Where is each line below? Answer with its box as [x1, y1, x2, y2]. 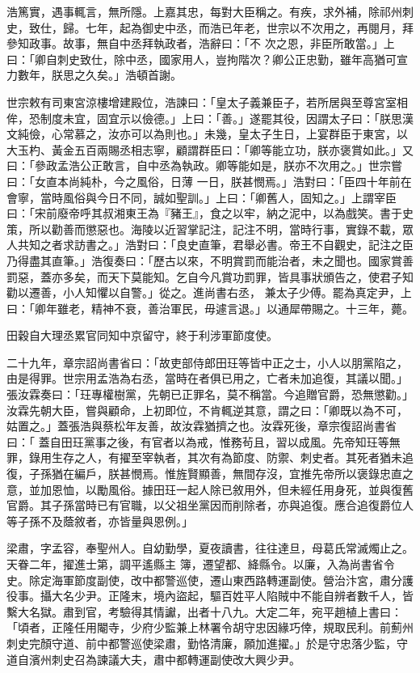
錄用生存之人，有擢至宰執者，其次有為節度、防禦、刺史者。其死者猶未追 [28, 449, 414, 466]
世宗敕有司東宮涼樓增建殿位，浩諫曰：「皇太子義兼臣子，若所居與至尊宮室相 [6, 93, 408, 110]
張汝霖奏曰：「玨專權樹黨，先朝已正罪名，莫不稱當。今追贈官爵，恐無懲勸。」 [6, 386, 414, 403]
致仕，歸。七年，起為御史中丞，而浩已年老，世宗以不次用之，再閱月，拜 [28, 19, 414, 36]
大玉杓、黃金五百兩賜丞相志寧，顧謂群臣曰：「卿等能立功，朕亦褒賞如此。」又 [6, 141, 414, 158]
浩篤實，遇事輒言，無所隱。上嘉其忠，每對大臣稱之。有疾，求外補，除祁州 [6, 3, 402, 19]
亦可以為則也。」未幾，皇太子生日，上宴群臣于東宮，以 [119, 125, 408, 142]
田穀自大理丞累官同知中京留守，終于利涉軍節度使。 [6, 327, 278, 344]
